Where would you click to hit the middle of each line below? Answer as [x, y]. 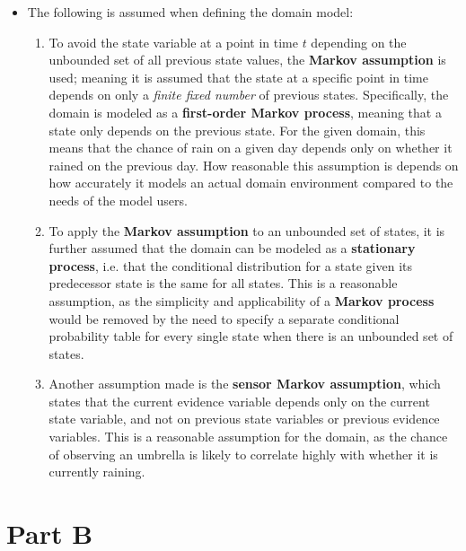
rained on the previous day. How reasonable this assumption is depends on [254, 165]
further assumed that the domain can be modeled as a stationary [232, 248]
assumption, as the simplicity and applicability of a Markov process [242, 300]
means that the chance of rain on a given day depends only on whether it [251, 148]
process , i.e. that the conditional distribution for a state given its [230, 265]
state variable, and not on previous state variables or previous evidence [244, 419]
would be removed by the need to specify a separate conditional [224, 318]
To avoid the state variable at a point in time [173, 42]
